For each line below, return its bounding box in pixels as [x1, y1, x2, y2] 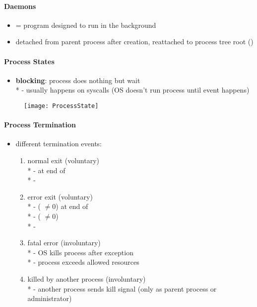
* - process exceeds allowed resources [27, 257, 139, 267]
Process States [4, 56, 55, 66]
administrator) [27, 293, 72, 304]
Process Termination [4, 119, 76, 130]
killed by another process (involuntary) [27, 273, 146, 284]
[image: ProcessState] [24, 102, 99, 109]
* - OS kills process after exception [27, 247, 133, 257]
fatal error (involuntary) [27, 237, 101, 248]
